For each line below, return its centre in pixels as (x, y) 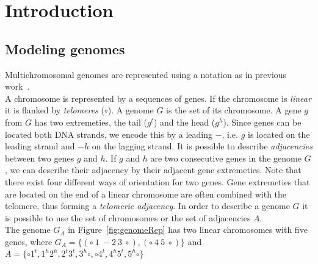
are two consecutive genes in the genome (226, 158)
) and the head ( (184, 122)
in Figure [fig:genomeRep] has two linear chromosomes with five (188, 230)
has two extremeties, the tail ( (91, 122)
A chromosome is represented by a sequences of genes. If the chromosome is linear (158, 98)
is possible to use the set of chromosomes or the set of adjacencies (128, 217)
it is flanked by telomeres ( (55, 110)
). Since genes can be (262, 122)
